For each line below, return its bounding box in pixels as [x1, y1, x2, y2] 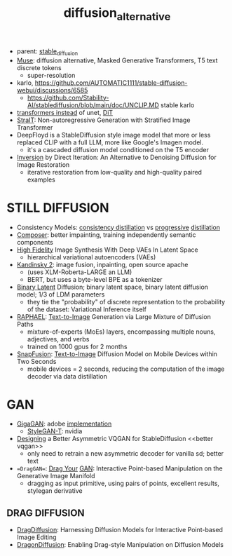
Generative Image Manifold [16, 472, 95, 480]
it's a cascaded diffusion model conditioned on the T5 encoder [27, 145, 210, 154]
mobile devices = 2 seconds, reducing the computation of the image [27, 365, 225, 373]
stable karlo [160, 100, 195, 109]
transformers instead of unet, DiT [16, 108, 114, 116]
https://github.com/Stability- [27, 93, 109, 102]
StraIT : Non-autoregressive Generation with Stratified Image [16, 116, 191, 124]
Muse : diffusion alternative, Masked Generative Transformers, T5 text [16, 56, 218, 65]
